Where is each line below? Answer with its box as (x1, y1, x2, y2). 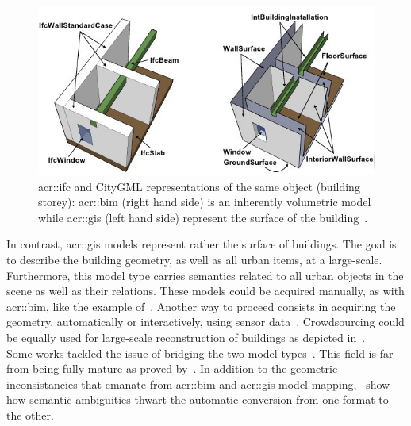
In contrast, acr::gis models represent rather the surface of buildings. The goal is (6, 236, 397, 252)
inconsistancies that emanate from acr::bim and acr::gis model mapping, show (6, 375, 390, 392)
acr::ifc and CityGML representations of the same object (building (38, 178, 360, 194)
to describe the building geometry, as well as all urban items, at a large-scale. (6, 251, 382, 267)
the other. (6, 406, 54, 423)
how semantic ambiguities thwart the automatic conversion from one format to (6, 391, 389, 408)
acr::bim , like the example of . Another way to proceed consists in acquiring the (6, 297, 396, 314)
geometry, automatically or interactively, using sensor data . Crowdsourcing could (6, 313, 405, 330)
